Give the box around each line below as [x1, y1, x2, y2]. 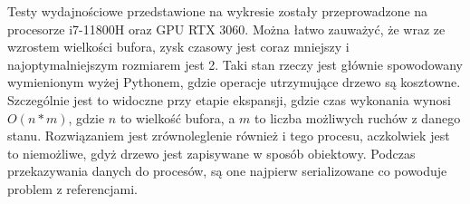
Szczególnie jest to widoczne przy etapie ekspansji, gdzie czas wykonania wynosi [7, 90, 451, 109]
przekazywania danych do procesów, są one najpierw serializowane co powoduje [7, 161, 447, 180]
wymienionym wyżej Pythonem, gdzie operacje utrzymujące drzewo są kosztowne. [7, 73, 461, 92]
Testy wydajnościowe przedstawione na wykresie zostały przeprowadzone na [7, 2, 428, 20]
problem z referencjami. [7, 179, 139, 198]
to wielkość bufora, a [120, 108, 235, 127]
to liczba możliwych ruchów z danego [254, 108, 461, 127]
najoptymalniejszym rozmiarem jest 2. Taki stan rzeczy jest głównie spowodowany [7, 54, 463, 73]
